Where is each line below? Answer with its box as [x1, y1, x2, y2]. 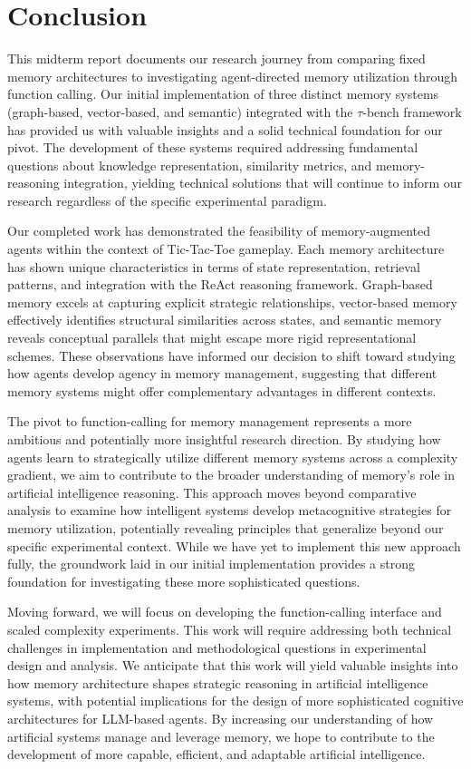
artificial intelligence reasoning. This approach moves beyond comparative [7, 482, 417, 501]
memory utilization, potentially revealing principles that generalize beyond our [7, 518, 444, 537]
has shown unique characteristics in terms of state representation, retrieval [7, 257, 420, 276]
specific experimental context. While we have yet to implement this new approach [7, 536, 461, 555]
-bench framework [362, 102, 462, 121]
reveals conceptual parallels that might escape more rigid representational [7, 328, 417, 347]
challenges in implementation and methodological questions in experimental [7, 638, 427, 657]
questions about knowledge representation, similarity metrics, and [7, 155, 372, 174]
